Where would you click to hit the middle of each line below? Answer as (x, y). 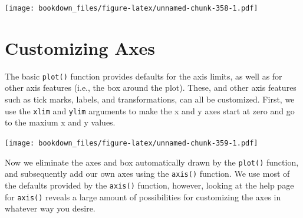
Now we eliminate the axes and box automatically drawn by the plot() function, (152, 162)
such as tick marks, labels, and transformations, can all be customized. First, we (150, 99)
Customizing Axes (80, 47)
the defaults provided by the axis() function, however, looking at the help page (149, 185)
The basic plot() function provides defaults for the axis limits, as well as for (144, 76)
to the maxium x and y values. (60, 122)
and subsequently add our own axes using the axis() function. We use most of (147, 174)
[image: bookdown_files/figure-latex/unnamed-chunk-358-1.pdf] (131, 8)
